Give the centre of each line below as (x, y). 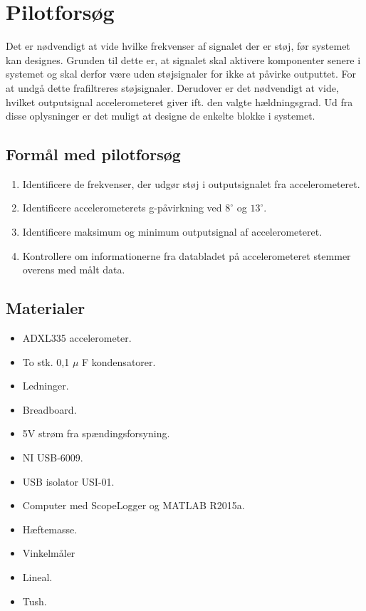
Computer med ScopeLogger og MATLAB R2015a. (134, 505)
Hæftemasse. (50, 529)
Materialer (46, 308)
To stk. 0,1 (46, 361)
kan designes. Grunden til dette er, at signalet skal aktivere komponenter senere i (183, 59)
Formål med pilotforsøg (93, 154)
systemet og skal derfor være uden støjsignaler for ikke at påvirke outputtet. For (181, 74)
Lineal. (37, 577)
